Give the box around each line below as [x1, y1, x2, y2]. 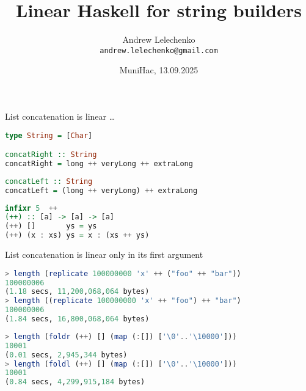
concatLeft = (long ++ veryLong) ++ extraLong [5, 186, 198, 195]
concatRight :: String [5, 150, 97, 159]
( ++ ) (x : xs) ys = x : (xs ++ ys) [5, 231, 150, 240]
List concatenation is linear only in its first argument [5, 248, 203, 261]
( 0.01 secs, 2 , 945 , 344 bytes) [5, 350, 128, 359]
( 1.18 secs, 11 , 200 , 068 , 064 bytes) [5, 287, 150, 296]
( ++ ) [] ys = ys [5, 222, 97, 231]
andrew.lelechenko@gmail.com [100, 46, 218, 55]
